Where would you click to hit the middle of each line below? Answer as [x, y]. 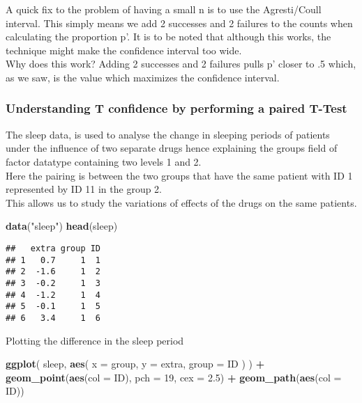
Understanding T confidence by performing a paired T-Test [176, 108]
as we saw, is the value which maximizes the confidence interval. [143, 77]
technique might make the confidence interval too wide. [124, 50]
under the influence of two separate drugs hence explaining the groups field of [172, 148]
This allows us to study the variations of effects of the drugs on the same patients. [181, 202]
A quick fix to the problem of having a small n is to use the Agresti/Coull [164, 9]
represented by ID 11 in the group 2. [84, 189]
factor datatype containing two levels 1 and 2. [104, 161]
